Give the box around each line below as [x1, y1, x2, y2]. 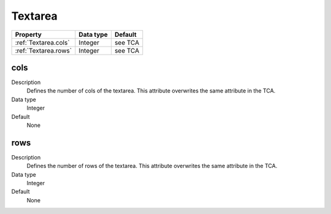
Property [15, 30, 42, 39]
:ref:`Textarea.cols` [15, 38, 70, 47]
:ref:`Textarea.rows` [15, 46, 72, 55]
